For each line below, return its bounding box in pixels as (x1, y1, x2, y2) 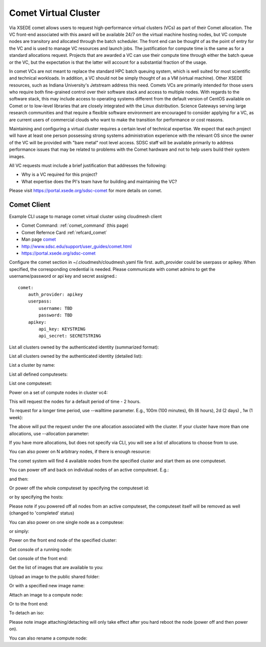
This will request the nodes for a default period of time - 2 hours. (9, 398, 141, 405)
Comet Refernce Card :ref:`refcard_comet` (21, 229, 107, 235)
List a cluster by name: (9, 362, 55, 368)
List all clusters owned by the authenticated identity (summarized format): (9, 344, 159, 350)
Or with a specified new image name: (9, 583, 85, 589)
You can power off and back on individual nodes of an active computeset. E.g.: (9, 467, 169, 473)
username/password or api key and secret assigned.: (9, 273, 117, 279)
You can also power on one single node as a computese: (9, 519, 124, 525)
